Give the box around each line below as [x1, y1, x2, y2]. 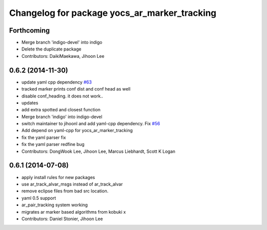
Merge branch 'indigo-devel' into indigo [21, 40, 102, 46]
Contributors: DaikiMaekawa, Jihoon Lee [21, 53, 105, 59]
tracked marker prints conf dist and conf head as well [21, 86, 131, 92]
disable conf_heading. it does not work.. [21, 93, 103, 99]
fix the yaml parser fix [21, 134, 66, 140]
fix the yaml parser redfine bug [21, 141, 85, 147]
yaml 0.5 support [21, 195, 56, 201]
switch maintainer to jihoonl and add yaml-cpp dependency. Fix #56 [21, 121, 160, 127]
